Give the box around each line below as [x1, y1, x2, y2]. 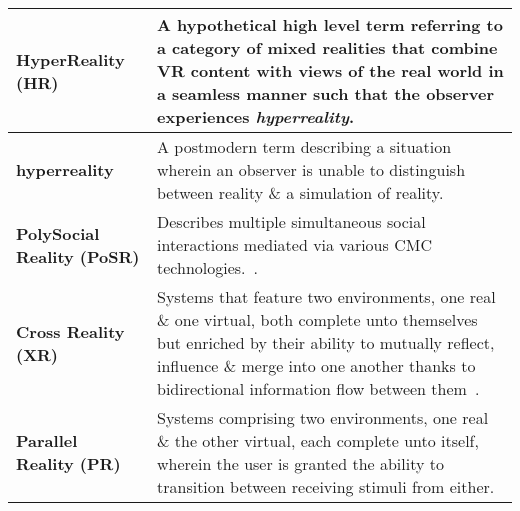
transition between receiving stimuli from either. [157, 475, 495, 498]
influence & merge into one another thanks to [157, 354, 476, 377]
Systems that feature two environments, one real [157, 285, 496, 308]
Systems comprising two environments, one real [157, 406, 489, 429]
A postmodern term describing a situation [157, 135, 452, 158]
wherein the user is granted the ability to [157, 452, 444, 475]
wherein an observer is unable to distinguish [157, 158, 466, 181]
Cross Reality [16, 319, 125, 343]
